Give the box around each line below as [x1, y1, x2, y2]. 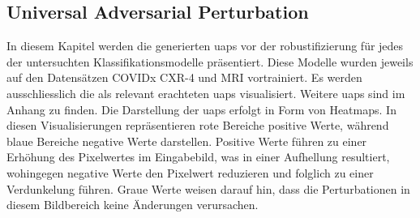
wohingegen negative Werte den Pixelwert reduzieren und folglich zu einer [6, 164, 374, 181]
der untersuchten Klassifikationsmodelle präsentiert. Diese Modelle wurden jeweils [6, 53, 414, 70]
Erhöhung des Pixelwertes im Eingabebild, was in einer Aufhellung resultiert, [6, 148, 390, 165]
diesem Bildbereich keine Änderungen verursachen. [6, 196, 259, 213]
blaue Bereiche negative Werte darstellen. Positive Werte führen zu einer [6, 132, 367, 149]
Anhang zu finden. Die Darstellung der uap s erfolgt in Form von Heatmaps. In [6, 100, 396, 118]
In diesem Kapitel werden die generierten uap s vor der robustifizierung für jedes [6, 37, 404, 54]
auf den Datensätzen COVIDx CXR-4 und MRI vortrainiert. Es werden [6, 69, 362, 86]
